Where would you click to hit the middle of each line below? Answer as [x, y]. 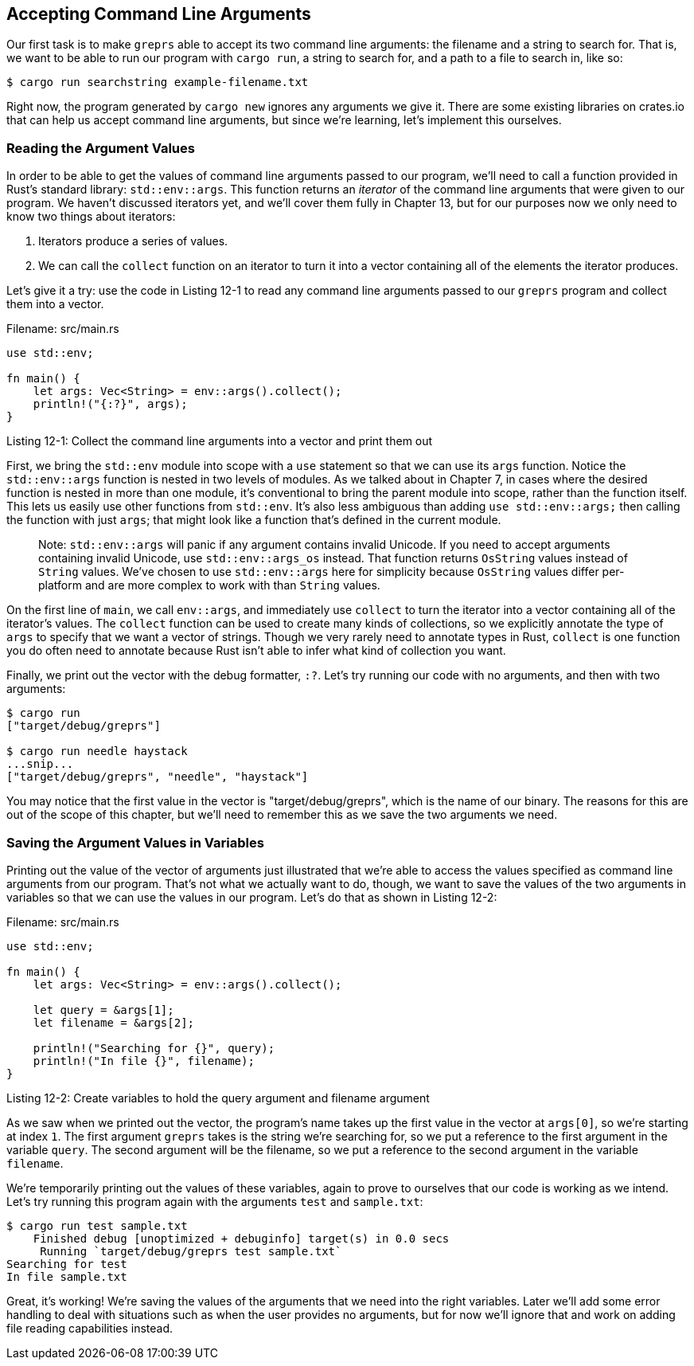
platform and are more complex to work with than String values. [209, 585]
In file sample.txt [67, 1276]
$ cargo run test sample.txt [97, 1225]
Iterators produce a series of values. [133, 241]
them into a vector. [55, 304]
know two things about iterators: [91, 217]
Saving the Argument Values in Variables [135, 842]
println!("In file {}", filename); [144, 1061]
